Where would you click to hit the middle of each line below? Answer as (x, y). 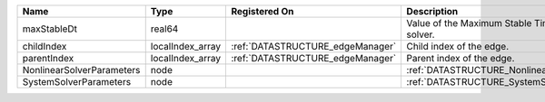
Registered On (263, 11)
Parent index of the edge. (461, 58)
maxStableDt (50, 29)
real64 (164, 29)
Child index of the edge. (458, 46)
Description (432, 11)
